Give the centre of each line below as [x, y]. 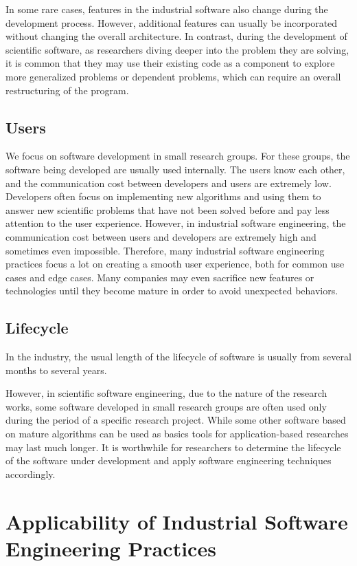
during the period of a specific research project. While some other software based [176, 420]
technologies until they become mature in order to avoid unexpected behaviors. [172, 291]
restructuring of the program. [67, 90]
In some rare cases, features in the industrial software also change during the [167, 9]
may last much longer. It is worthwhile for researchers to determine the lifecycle [173, 447]
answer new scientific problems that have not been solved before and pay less [168, 209]
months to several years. [56, 370]
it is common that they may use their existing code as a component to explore [170, 63]
